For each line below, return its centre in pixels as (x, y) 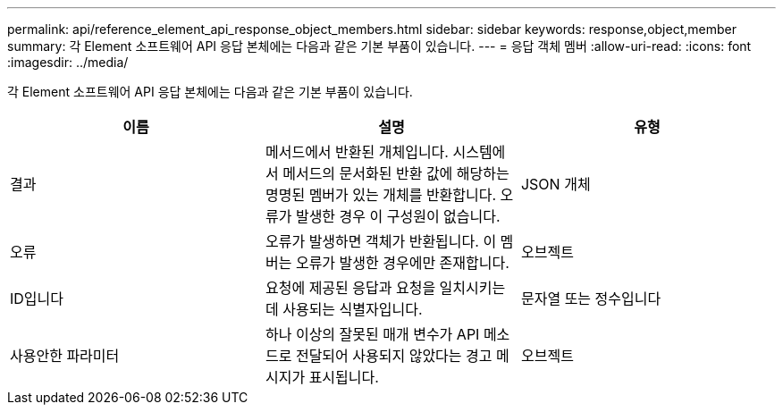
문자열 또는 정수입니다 (591, 298)
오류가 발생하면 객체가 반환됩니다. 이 (381, 241)
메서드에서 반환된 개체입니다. (357, 152)
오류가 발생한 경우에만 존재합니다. (402, 263)
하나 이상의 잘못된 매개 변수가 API (372, 334)
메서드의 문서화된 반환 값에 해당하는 (396, 173)
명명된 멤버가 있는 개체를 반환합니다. (381, 195)
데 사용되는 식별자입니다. (344, 309)
